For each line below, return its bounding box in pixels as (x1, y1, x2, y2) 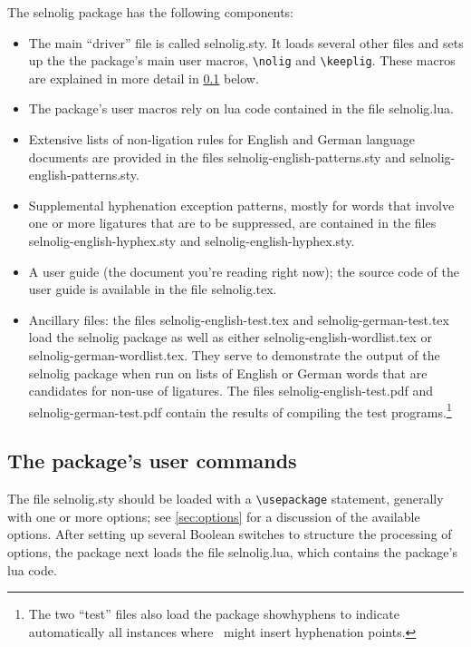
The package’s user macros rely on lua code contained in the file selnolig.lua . (28, 99, 454, 118)
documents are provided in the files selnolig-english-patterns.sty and (28, 147, 406, 166)
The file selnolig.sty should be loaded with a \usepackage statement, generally (7, 489, 444, 508)
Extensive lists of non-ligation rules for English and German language (28, 130, 415, 149)
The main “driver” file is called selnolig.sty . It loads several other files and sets (28, 33, 464, 52)
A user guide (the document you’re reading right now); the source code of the (28, 261, 459, 280)
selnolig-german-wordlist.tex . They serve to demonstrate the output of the (28, 345, 440, 364)
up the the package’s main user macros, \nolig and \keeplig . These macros (28, 51, 456, 70)
